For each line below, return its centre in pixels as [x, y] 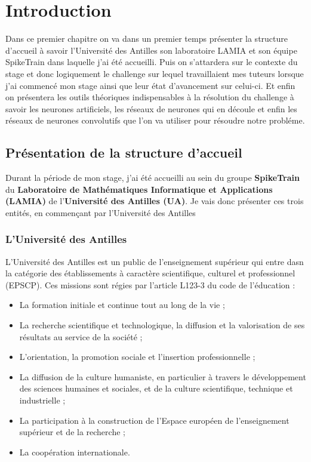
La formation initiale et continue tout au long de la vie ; [122, 305]
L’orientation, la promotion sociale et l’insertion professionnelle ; [137, 357]
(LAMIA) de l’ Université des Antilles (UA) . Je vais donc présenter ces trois [155, 201]
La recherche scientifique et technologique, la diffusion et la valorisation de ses [162, 325]
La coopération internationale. [75, 452]
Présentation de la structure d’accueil [124, 153]
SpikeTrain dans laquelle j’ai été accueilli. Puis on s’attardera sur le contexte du [152, 62]
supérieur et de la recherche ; [72, 432]
